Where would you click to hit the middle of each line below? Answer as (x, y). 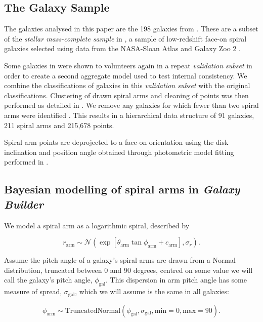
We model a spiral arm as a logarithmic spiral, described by (97, 225)
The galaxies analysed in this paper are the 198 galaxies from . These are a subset (131, 29)
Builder (24, 204)
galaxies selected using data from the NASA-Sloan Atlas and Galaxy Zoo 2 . (122, 48)
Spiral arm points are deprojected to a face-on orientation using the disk (116, 142)
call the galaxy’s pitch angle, (48, 280)
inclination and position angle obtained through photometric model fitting (119, 152)
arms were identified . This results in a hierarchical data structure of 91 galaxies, (129, 115)
